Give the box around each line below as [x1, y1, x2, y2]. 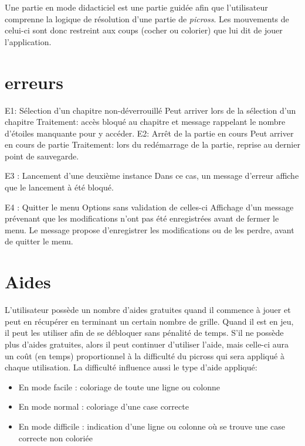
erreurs [5, 70, 63, 94]
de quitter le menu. [5, 235, 73, 247]
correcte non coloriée [18, 431, 93, 444]
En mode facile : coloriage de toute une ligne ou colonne [18, 380, 221, 393]
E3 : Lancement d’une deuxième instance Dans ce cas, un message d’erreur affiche [5, 169, 299, 182]
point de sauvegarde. [5, 149, 79, 162]
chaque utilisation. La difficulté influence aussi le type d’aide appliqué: [5, 361, 257, 373]
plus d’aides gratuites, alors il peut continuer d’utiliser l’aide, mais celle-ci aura [5, 338, 289, 350]
